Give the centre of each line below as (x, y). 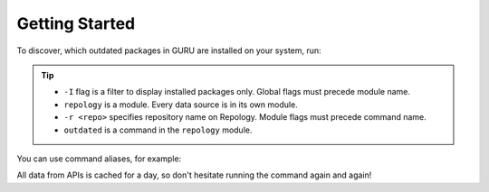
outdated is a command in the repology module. (158, 130)
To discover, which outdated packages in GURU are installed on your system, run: (169, 50)
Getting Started (76, 23)
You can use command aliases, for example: (99, 159)
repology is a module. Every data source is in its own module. (181, 105)
